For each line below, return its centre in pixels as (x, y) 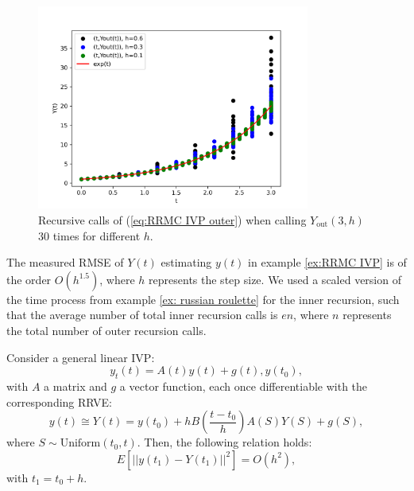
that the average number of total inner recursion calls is (142, 315)
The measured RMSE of (65, 262)
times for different (97, 235)
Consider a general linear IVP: (81, 357)
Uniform (80, 444)
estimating (186, 262)
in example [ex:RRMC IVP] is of (327, 262)
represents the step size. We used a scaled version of (275, 279)
